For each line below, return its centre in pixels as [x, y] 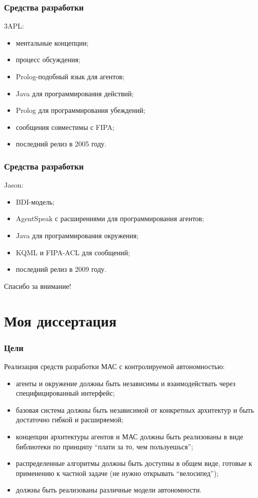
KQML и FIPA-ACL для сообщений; [73, 252]
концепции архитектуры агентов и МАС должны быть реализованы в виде [130, 436]
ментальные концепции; [52, 42]
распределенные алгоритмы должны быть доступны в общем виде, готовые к [134, 463]
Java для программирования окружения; [77, 235]
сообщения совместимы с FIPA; [65, 127]
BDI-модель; [35, 201]
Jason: [14, 185]
